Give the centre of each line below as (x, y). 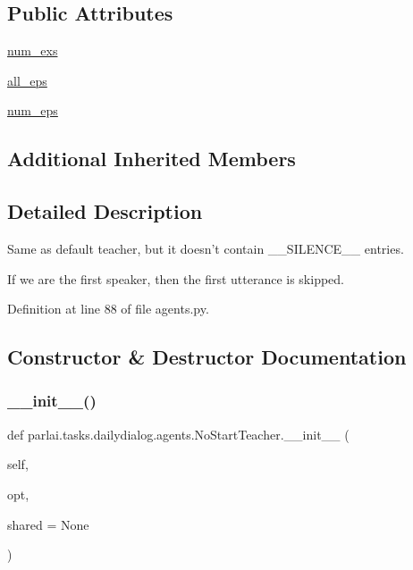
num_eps (33, 110)
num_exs (33, 50)
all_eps (27, 80)
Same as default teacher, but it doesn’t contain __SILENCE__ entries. (206, 248)
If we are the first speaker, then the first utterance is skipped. (176, 278)
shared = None (48, 524)
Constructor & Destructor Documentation (207, 357)
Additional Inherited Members (152, 159)
